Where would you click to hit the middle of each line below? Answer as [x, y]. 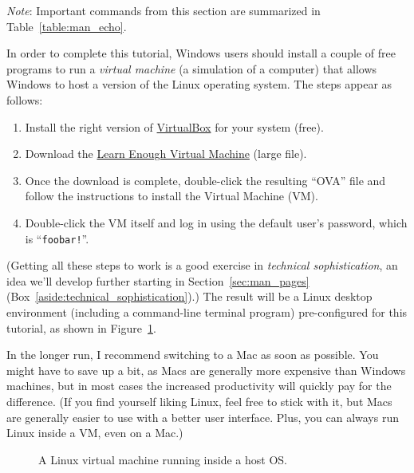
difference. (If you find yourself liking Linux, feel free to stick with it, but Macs [199, 401]
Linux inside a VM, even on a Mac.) [95, 433]
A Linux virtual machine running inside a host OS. [163, 459]
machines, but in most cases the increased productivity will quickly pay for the [199, 386]
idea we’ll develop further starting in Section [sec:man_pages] [158, 280]
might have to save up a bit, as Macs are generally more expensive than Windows [206, 370]
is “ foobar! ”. [57, 238]
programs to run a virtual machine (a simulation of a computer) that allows [192, 68]
